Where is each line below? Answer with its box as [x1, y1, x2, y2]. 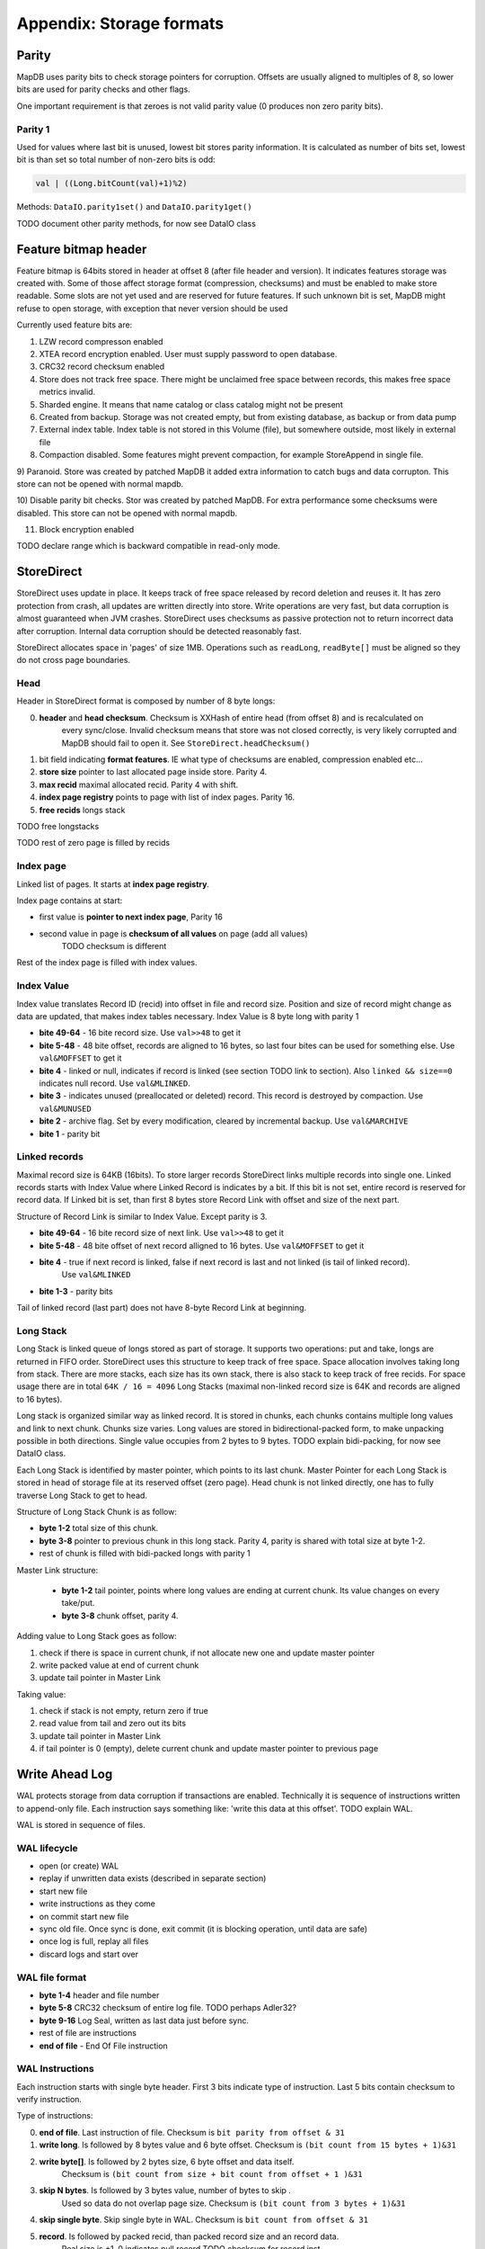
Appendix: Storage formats [16, 13, 225, 33]
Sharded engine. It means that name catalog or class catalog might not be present [39, 399, 343, 409]
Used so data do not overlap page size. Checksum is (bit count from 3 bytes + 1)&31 [61, 2198, 406, 2209]
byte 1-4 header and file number [39, 1989, 160, 2001]
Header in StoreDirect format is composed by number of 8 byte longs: [16, 695, 276, 706]
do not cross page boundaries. [16, 655, 130, 666]
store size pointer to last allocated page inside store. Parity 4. [39, 766, 268, 777]
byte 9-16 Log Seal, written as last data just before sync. [39, 2015, 249, 2026]
